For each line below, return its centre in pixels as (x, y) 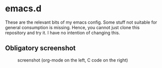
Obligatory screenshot (40, 48)
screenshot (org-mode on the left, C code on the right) (73, 60)
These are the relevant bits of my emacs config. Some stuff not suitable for (81, 22)
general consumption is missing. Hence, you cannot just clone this (72, 27)
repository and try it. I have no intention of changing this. (63, 33)
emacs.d (23, 9)
